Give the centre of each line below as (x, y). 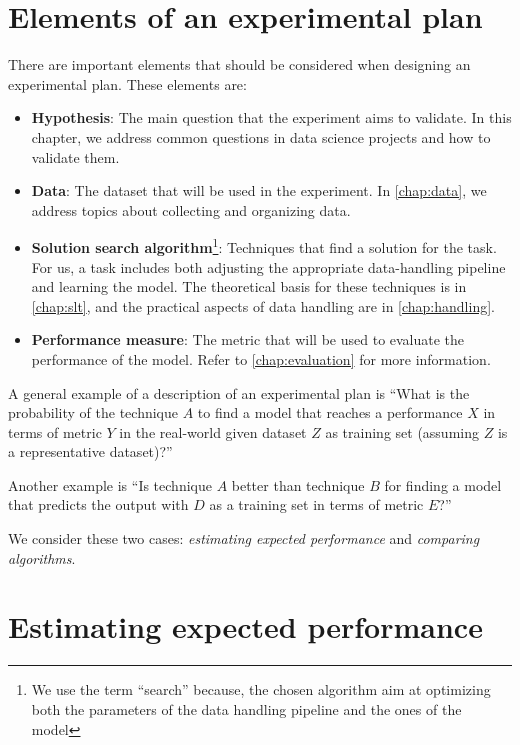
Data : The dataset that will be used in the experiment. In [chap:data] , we (259, 190)
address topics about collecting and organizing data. (191, 209)
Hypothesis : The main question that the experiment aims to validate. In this (271, 117)
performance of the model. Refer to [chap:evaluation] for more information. (261, 358)
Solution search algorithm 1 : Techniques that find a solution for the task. (264, 245)
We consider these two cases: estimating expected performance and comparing (244, 538)
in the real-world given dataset (213, 431)
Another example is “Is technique (110, 484)
